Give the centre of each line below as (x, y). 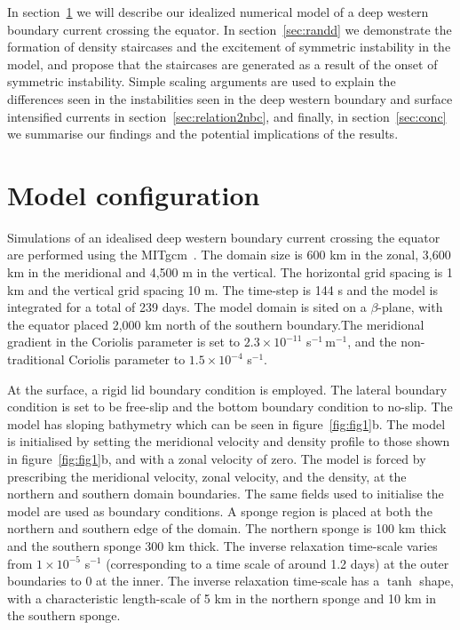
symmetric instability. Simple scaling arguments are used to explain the (202, 81)
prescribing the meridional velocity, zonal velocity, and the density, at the (207, 476)
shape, (436, 581)
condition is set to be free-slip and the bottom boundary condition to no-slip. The (230, 407)
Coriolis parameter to (127, 359)
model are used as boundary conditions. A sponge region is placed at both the (220, 510)
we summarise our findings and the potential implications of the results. (203, 134)
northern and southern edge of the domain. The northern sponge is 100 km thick (227, 528)
